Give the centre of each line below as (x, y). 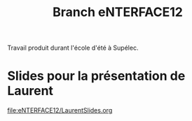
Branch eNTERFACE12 (118, 12)
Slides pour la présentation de (96, 76)
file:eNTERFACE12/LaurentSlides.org (60, 111)
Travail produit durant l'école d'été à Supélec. (73, 48)
